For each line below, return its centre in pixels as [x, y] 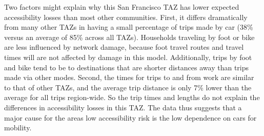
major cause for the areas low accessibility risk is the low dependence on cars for [130, 117]
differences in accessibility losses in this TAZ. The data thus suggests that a [123, 107]
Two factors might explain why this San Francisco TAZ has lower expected [122, 7]
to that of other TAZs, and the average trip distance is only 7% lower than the [128, 87]
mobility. [18, 128]
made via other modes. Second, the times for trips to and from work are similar [129, 77]
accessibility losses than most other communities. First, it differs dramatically [126, 17]
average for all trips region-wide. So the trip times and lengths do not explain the [132, 97]
